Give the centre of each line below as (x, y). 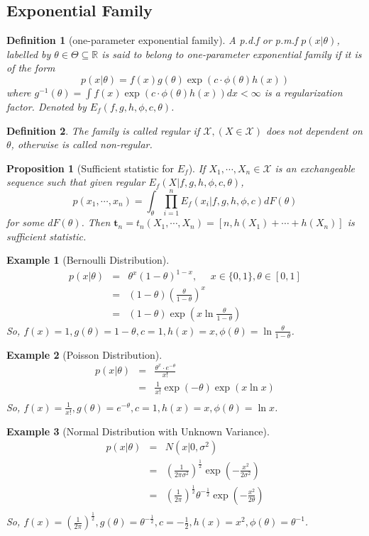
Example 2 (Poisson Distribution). (84, 354)
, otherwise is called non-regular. (82, 144)
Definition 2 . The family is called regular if (103, 130)
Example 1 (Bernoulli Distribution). (88, 260)
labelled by (29, 54)
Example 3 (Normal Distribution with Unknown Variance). (138, 431)
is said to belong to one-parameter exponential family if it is (232, 54)
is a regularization (303, 92)
